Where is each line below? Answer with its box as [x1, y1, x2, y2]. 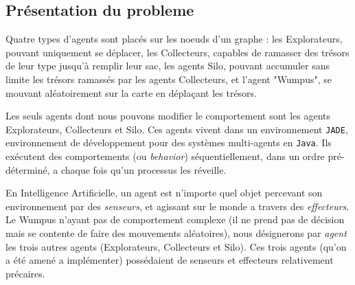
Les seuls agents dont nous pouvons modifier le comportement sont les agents [5, 109, 331, 123]
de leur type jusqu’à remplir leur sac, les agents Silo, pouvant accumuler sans [5, 58, 330, 73]
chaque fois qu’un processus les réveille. [60, 162, 227, 176]
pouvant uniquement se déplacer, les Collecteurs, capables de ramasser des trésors [5, 45, 350, 59]
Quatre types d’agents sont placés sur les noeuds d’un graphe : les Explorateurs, [5, 32, 343, 46]
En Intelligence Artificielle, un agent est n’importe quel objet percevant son [5, 185, 323, 200]
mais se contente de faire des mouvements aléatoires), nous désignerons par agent [5, 226, 347, 240]
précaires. [5, 266, 45, 280]
